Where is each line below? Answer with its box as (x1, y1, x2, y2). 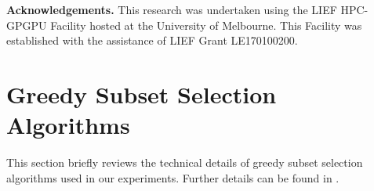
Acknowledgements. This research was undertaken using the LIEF (6, 2, 337, 17)
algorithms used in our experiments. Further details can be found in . (6, 169, 340, 186)
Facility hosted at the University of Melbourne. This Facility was (50, 16, 362, 33)
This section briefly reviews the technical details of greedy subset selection (6, 154, 363, 171)
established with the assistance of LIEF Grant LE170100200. (6, 32, 298, 49)
